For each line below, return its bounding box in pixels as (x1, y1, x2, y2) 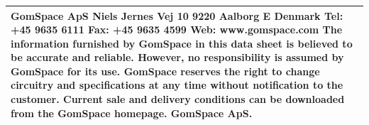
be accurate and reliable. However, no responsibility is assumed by (11, 50, 344, 65)
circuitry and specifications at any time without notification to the (11, 77, 343, 92)
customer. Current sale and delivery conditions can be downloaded (11, 92, 345, 107)
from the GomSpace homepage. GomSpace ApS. (11, 105, 253, 120)
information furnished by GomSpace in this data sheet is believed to (11, 36, 353, 50)
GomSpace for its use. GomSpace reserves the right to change (11, 63, 320, 78)
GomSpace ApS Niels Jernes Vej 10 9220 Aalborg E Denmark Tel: (11, 8, 343, 23)
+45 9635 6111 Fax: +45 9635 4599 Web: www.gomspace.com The (11, 22, 343, 37)
